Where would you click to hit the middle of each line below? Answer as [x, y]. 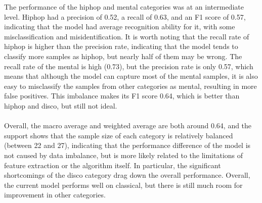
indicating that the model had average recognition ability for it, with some [120, 27]
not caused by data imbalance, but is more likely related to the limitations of [124, 155]
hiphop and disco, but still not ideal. [61, 105]
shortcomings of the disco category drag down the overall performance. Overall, [127, 175]
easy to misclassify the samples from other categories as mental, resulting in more [130, 86]
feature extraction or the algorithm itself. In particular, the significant [113, 165]
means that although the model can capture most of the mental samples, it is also [131, 76]
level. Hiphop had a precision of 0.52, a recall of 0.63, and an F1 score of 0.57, [125, 16]
